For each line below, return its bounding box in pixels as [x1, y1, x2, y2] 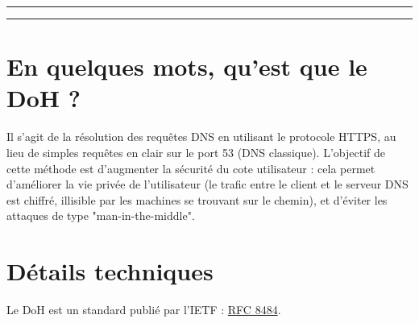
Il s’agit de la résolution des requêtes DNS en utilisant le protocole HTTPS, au [6, 128, 396, 145]
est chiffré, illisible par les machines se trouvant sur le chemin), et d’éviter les [6, 191, 388, 208]
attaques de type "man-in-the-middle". [6, 207, 195, 224]
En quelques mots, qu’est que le [6, 50, 367, 83]
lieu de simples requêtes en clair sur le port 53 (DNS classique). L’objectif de [6, 143, 385, 160]
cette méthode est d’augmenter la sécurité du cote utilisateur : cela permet [6, 159, 375, 176]
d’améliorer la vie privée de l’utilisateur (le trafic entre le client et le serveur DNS [6, 176, 409, 193]
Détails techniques [6, 255, 214, 288]
